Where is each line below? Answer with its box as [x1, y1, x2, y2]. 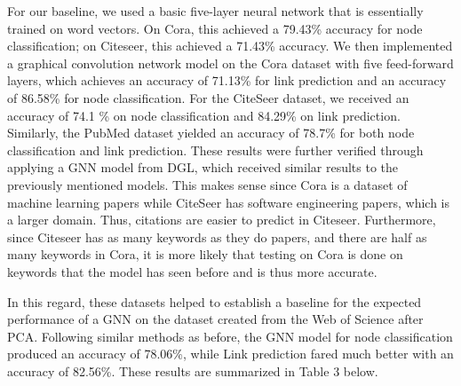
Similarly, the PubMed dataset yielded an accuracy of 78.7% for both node [7, 123, 415, 142]
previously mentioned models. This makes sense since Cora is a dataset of [7, 175, 408, 193]
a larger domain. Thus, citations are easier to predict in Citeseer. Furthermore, [7, 210, 436, 229]
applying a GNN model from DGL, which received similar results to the [7, 158, 399, 177]
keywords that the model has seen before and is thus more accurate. [7, 262, 378, 280]
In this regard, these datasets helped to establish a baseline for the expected [7, 292, 422, 311]
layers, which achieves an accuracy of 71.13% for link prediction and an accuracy [7, 71, 447, 90]
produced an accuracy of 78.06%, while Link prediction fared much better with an [7, 344, 454, 363]
